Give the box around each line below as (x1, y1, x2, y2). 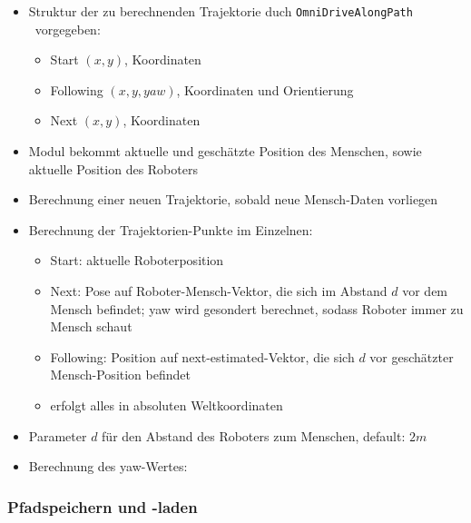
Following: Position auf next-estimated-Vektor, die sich (50, 347, 355, 366)
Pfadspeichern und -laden (7, 495, 198, 518)
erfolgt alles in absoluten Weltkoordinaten (50, 395, 283, 414)
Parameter (28, 426, 87, 445)
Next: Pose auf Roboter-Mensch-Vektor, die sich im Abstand (50, 281, 388, 300)
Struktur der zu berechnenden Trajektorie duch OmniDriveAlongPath (28, 2, 413, 20)
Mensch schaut (50, 317, 132, 336)
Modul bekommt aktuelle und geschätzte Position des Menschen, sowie (28, 142, 422, 161)
